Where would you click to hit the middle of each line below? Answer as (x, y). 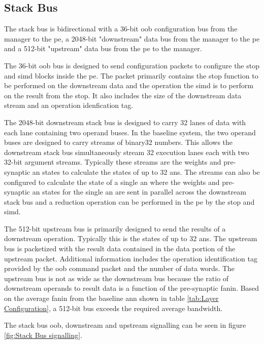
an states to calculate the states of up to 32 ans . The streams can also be (146, 171)
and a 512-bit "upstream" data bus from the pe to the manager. (103, 48)
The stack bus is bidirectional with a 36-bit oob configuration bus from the (121, 29)
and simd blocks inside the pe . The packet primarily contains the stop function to (131, 75)
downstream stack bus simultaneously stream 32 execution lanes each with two (127, 152)
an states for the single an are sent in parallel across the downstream (139, 192)
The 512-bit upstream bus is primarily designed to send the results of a (115, 228)
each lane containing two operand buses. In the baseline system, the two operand (130, 132)
